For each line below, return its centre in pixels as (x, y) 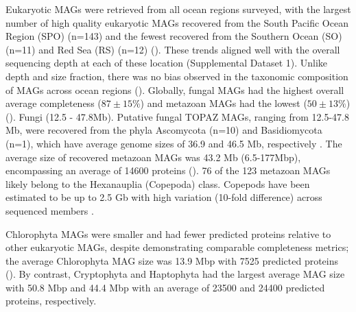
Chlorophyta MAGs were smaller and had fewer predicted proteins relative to (168, 233)
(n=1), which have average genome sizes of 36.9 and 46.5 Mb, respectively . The (174, 143)
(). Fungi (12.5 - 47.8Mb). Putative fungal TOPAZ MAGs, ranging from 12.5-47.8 (178, 116)
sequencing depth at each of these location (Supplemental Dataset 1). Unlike (167, 63)
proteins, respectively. (51, 301)
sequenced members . (50, 210)
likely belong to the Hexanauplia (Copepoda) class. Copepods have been (158, 183)
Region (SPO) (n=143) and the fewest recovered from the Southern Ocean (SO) (174, 36)
